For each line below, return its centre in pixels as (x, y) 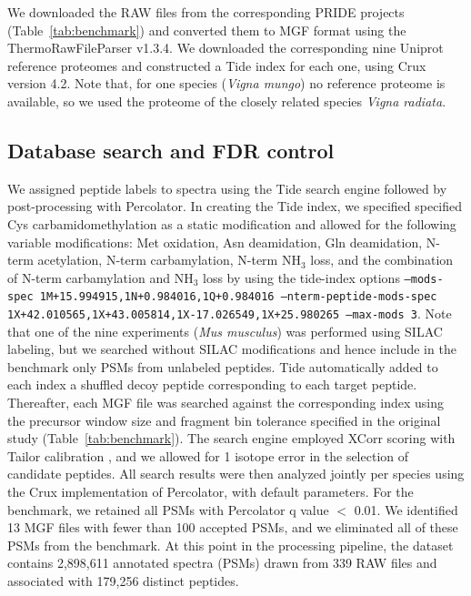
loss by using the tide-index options (301, 277)
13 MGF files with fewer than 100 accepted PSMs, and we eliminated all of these (233, 527)
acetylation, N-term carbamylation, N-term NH (169, 260)
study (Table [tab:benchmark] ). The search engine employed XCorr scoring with (231, 438)
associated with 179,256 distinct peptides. (123, 581)
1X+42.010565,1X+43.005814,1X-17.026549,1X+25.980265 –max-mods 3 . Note (230, 313)
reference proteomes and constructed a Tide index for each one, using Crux (217, 65)
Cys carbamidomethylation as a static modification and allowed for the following (232, 223)
